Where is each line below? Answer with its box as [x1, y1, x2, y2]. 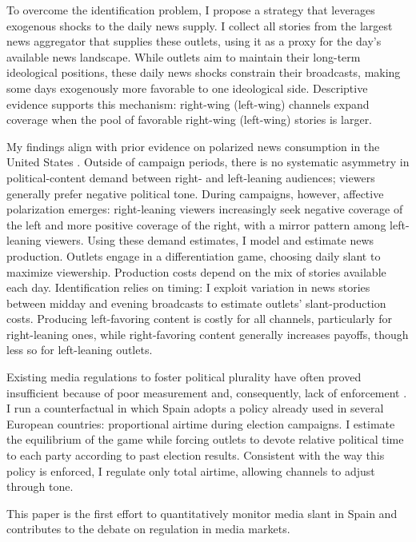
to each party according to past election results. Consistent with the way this [6, 447, 385, 464]
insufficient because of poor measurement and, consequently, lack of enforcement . [6, 384, 407, 401]
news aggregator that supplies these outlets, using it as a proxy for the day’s [6, 33, 382, 50]
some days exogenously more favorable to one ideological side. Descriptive [6, 79, 368, 96]
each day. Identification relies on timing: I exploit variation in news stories [6, 279, 370, 296]
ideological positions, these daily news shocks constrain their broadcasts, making [6, 64, 401, 81]
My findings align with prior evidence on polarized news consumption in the [6, 137, 380, 154]
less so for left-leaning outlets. [6, 341, 153, 358]
